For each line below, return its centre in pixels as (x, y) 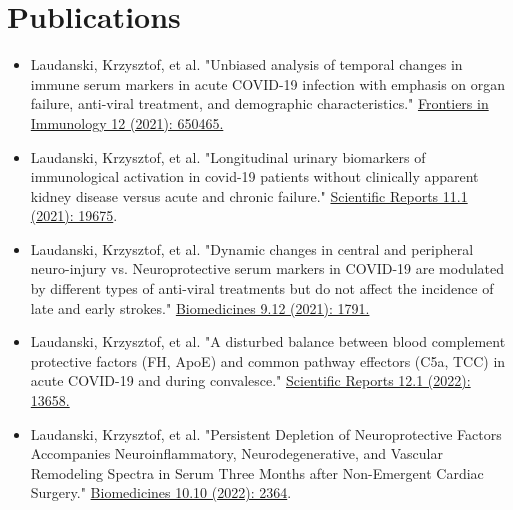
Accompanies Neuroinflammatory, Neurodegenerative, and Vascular (236, 453)
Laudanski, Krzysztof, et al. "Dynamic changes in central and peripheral (252, 248)
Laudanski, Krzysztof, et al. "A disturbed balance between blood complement (268, 341)
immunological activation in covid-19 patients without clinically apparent (254, 176)
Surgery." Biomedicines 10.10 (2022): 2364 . (161, 492)
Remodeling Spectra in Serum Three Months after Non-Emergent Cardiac (257, 472)
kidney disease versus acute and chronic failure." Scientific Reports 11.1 (249, 195)
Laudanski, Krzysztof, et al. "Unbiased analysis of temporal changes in (246, 64)
